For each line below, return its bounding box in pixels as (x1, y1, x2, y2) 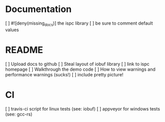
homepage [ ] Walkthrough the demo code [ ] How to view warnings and (5, 66, 155, 72)
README (5, 44, 43, 56)
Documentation (5, 4, 72, 15)
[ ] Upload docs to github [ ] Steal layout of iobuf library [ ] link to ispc (5, 61, 150, 67)
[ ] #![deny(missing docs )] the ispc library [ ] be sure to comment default (5, 20, 153, 27)
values (5, 27, 19, 33)
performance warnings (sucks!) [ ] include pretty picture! (5, 71, 124, 77)
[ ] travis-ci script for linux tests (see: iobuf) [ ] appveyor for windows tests (5, 105, 160, 111)
